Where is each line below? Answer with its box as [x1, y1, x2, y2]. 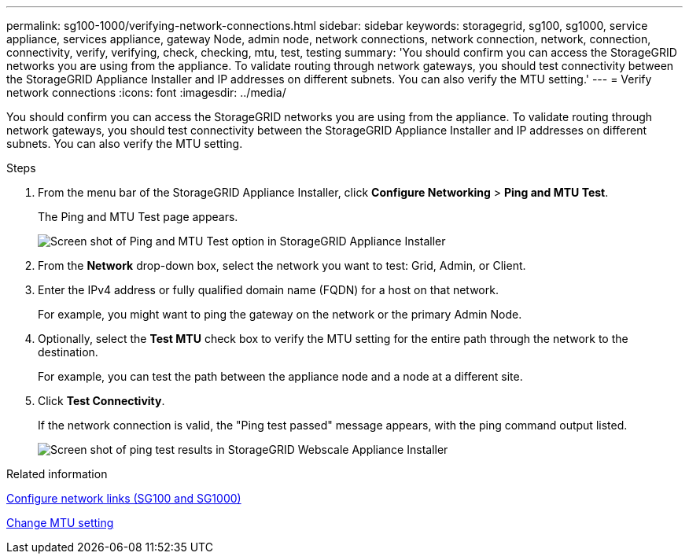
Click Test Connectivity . [38, 394, 165, 407]
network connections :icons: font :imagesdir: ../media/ [6, 86, 286, 99]
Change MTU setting [6, 516, 114, 529]
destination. [38, 345, 98, 359]
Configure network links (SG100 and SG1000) [6, 492, 241, 505]
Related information [6, 467, 108, 481]
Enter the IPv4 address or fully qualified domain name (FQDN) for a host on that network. [38, 283, 499, 297]
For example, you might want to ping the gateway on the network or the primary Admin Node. [38, 308, 522, 321]
